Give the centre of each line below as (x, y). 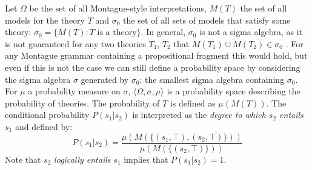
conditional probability (47, 115)
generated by (105, 79)
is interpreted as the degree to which (199, 115)
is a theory (117, 33)
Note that (23, 159)
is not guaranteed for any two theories (75, 43)
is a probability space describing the (234, 91)
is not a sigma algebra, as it (251, 32)
